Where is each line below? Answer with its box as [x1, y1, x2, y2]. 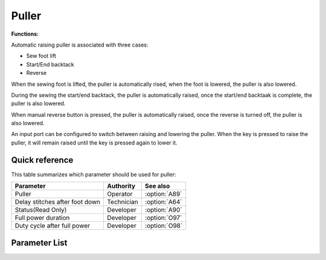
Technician [107, 198, 138, 206]
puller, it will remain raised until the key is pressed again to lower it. [11, 139, 177, 146]
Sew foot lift [26, 52, 57, 60]
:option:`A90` [145, 206, 182, 214]
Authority [107, 182, 136, 190]
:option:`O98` [145, 221, 183, 230]
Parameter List [11, 238, 68, 248]
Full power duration [14, 213, 70, 222]
